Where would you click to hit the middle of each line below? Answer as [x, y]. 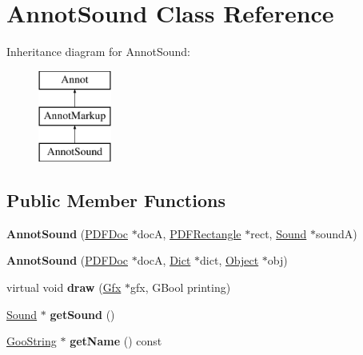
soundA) [336, 233]
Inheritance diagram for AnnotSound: [99, 52]
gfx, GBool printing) [180, 287]
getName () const [116, 341]
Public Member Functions [116, 200]
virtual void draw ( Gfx [64, 287]
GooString [32, 341]
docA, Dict [164, 260]
